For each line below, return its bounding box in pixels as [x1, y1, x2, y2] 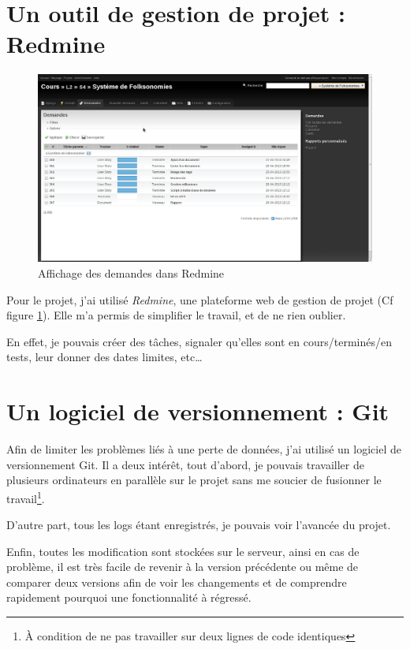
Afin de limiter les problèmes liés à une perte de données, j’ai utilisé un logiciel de [6, 441, 401, 457]
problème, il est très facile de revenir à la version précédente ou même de [6, 558, 359, 575]
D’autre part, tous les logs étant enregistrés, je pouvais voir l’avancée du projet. [6, 517, 391, 533]
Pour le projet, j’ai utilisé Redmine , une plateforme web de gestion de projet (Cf [6, 291, 393, 308]
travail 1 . [6, 487, 45, 506]
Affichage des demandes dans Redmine [38, 264, 225, 281]
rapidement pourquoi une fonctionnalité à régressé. [6, 589, 252, 606]
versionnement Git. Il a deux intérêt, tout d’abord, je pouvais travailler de [6, 456, 364, 472]
